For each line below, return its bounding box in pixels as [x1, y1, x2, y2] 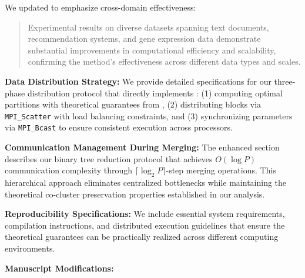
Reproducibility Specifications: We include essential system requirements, [5, 207, 285, 220]
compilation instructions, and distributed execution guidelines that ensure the [5, 219, 285, 231]
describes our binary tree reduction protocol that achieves [5, 152, 213, 165]
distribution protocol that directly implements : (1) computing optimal [27, 86, 283, 99]
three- [274, 75, 296, 87]
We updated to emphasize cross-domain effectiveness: [5, 1, 196, 13]
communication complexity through [5, 164, 133, 176]
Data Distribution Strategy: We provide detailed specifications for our [5, 75, 272, 87]
